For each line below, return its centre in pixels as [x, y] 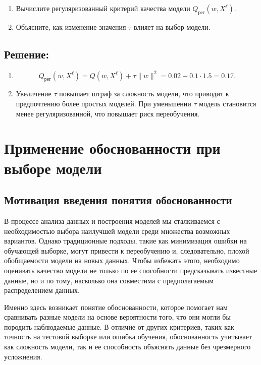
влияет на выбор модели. [172, 26]
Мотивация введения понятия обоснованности [118, 200]
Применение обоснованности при [112, 148]
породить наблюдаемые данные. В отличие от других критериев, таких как [119, 326]
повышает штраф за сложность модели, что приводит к [144, 94]
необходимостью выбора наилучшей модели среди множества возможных [117, 231]
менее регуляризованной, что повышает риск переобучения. [108, 113]
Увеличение [34, 94]
